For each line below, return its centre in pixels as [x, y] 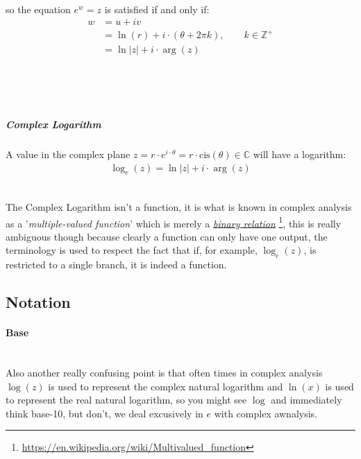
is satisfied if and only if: [157, 9]
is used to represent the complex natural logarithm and [166, 386]
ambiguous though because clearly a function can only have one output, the [167, 236]
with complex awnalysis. [266, 413]
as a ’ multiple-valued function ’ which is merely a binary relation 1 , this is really [174, 222]
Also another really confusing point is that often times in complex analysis [164, 372]
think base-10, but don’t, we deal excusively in [104, 413]
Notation [38, 302]
